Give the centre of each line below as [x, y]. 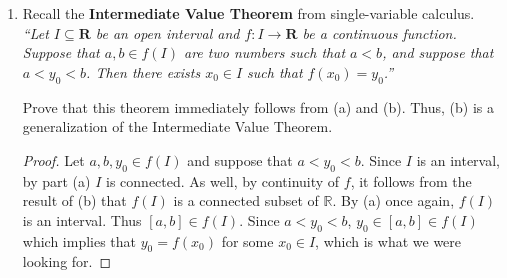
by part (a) [56, 180]
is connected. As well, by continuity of [223, 180]
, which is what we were [388, 240]
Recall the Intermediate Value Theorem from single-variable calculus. [248, 13]
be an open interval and [167, 32]
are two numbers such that [265, 52]
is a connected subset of [246, 200]
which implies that [79, 240]
